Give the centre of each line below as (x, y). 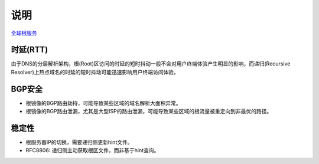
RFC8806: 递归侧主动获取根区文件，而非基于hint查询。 (92, 150)
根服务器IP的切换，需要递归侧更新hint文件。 (79, 142)
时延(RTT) (30, 50)
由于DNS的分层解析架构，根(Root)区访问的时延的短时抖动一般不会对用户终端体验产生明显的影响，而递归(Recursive (151, 64)
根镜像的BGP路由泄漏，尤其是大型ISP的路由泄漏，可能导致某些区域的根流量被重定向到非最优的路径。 (149, 111)
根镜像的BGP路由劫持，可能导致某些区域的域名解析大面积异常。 (103, 103)
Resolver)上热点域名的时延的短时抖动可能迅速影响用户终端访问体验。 (95, 72)
